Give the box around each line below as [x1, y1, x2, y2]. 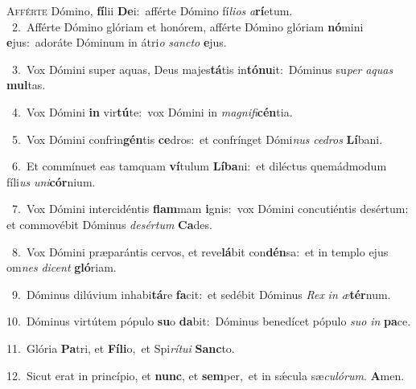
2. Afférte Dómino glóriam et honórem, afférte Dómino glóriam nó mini [11, 18, 364, 35]
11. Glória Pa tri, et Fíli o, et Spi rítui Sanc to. [6, 339, 235, 356]
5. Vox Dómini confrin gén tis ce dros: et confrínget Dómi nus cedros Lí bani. [11, 130, 383, 147]
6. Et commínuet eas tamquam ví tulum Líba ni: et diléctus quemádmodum [11, 158, 387, 174]
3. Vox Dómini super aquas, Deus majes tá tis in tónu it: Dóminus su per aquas [11, 60, 393, 77]
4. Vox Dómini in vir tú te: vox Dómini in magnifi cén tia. [11, 103, 293, 120]
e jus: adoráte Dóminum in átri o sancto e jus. [6, 34, 227, 51]
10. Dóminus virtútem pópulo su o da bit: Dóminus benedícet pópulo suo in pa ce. [6, 313, 411, 330]
